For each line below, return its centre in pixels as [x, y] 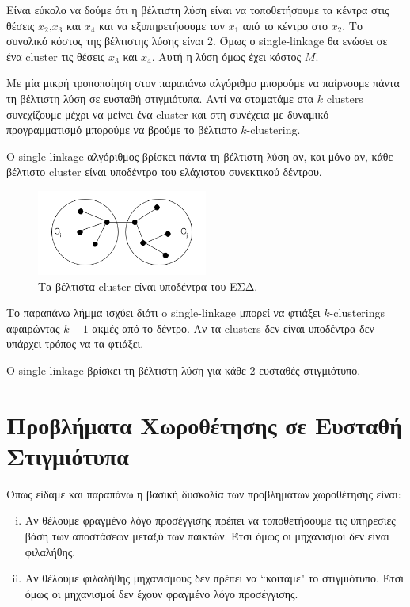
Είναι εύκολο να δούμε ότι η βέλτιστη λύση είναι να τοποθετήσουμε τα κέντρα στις [198, 10]
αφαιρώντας [33, 328]
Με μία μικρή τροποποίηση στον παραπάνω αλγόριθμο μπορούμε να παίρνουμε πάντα [203, 83]
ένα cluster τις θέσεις [56, 56]
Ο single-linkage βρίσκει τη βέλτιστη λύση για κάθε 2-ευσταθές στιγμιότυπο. [184, 370]
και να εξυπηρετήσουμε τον [162, 25]
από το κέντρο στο [285, 25]
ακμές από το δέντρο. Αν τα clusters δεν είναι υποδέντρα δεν [233, 328]
